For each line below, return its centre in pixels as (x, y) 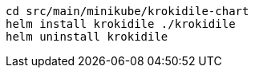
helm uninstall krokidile (87, 37)
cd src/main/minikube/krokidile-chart (127, 11)
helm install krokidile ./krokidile (121, 24)
